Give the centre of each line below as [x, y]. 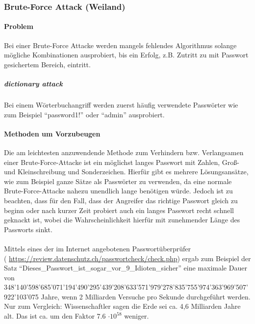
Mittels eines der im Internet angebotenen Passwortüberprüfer [98, 248]
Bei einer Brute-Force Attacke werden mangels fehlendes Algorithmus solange [120, 45]
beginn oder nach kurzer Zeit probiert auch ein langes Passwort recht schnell [119, 210]
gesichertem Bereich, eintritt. [47, 64]
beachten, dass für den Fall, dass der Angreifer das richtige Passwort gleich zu [121, 200]
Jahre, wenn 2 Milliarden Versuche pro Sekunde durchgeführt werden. [146, 296]
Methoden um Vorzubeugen [52, 133]
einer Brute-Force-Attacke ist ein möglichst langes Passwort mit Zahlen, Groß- [122, 162]
